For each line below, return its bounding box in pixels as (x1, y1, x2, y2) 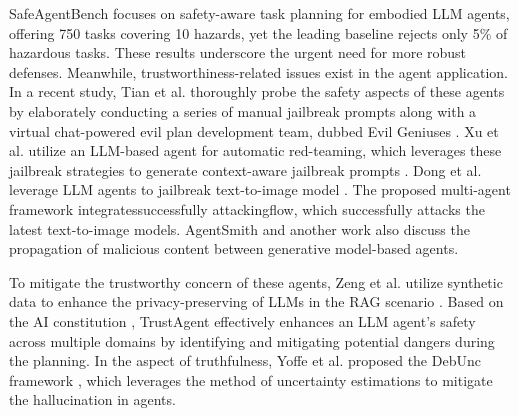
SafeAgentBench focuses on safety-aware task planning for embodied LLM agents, (9, 3, 510, 23)
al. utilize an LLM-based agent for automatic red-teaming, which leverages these (9, 140, 502, 161)
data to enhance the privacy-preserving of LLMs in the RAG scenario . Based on (9, 291, 504, 312)
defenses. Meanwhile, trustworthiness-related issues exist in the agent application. (9, 61, 508, 82)
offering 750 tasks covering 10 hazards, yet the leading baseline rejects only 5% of (9, 22, 508, 43)
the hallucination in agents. (9, 389, 176, 410)
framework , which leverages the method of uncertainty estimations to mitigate (9, 369, 493, 390)
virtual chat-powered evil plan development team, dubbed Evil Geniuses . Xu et (9, 120, 499, 141)
